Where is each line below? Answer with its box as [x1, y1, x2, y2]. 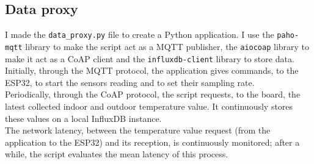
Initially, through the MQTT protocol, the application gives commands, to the [5, 64, 299, 77]
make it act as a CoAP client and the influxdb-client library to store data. [5, 52, 294, 65]
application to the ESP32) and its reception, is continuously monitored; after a [5, 135, 300, 148]
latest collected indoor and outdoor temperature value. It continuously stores [5, 99, 293, 112]
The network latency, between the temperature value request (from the [5, 124, 271, 137]
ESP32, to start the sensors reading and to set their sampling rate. [5, 76, 255, 88]
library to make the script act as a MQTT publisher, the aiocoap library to [25, 40, 310, 52]
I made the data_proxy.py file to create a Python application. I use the [5, 28, 274, 41]
